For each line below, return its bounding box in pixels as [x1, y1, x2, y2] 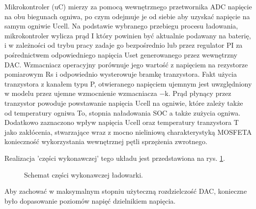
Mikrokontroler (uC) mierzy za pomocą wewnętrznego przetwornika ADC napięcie [4, 1, 252, 11]
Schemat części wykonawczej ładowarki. [24, 169, 143, 179]
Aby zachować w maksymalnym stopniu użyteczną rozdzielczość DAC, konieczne [4, 186, 247, 196]
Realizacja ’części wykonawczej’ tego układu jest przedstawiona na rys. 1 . [4, 152, 225, 163]
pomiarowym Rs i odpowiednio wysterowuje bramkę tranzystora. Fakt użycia [4, 69, 237, 79]
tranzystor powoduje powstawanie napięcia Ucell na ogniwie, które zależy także [4, 97, 243, 108]
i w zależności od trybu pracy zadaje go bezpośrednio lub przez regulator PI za [4, 40, 243, 50]
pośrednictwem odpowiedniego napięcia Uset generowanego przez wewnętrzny [4, 49, 237, 60]
